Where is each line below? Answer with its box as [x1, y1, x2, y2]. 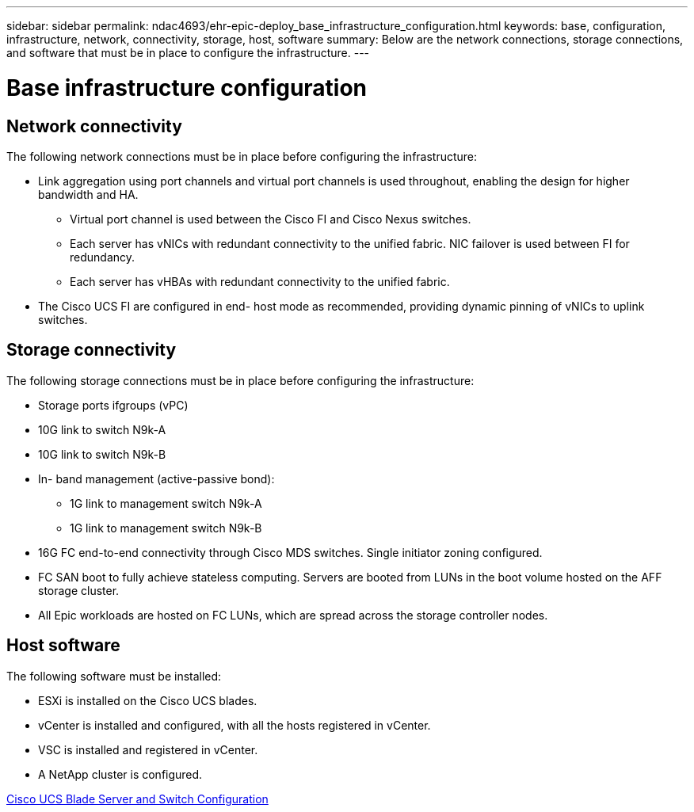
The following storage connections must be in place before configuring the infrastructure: [6, 373, 475, 387]
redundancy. [70, 250, 135, 264]
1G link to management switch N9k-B [70, 520, 262, 535]
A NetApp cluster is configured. [38, 767, 203, 781]
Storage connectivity [6, 340, 177, 360]
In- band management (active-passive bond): [38, 471, 275, 486]
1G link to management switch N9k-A [70, 496, 262, 510]
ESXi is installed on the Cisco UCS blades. [38, 693, 257, 707]
